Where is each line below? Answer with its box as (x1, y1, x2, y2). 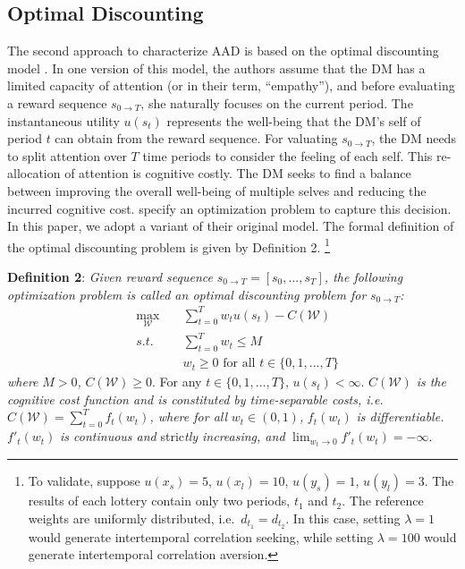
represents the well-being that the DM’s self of (166, 111, 421, 130)
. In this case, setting (285, 508, 401, 527)
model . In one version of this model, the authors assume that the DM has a (7, 58, 426, 77)
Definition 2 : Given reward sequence (7, 267, 214, 285)
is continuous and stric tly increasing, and (60, 427, 285, 446)
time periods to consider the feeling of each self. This (142, 146, 433, 165)
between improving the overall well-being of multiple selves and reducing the (7, 181, 427, 200)
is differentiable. (356, 407, 444, 426)
